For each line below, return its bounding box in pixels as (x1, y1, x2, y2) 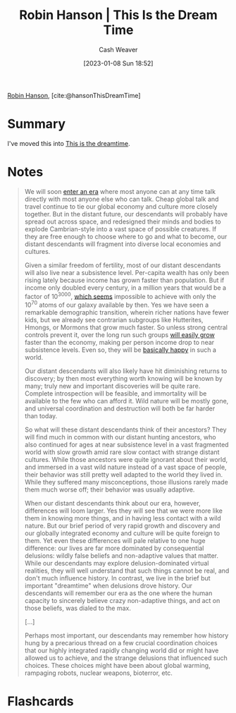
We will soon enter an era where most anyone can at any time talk (24, 187, 216, 195)
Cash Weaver (99, 45, 138, 54)
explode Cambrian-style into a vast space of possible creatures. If (24, 224, 217, 233)
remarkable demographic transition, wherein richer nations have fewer (24, 308, 230, 317)
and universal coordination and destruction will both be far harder (24, 404, 216, 413)
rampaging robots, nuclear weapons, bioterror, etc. (24, 669, 173, 677)
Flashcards (7, 693, 74, 709)
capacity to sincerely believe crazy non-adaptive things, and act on (24, 597, 221, 605)
